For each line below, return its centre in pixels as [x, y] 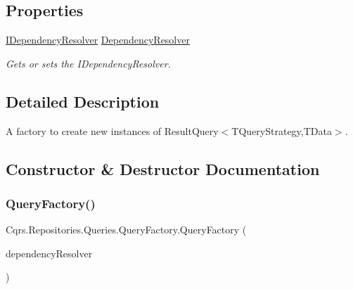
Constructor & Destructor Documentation [163, 168]
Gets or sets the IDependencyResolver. [88, 63]
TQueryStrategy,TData [282, 130]
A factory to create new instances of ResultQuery [112, 130]
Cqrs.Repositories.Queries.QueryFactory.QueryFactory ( [126, 230]
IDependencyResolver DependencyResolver [98, 40]
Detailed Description [83, 101]
